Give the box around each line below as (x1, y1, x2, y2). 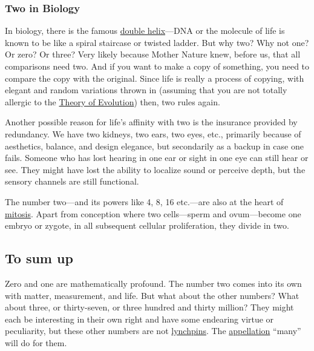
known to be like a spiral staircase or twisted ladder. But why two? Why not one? (5, 36, 309, 48)
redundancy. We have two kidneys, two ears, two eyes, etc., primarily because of (5, 127, 301, 140)
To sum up (5, 249, 73, 267)
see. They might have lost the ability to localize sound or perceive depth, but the (5, 163, 306, 175)
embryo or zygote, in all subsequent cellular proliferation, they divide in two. (5, 219, 289, 232)
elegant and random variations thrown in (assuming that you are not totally (5, 84, 287, 96)
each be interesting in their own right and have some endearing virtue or (5, 312, 274, 325)
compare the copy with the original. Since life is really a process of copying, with (5, 71, 304, 84)
